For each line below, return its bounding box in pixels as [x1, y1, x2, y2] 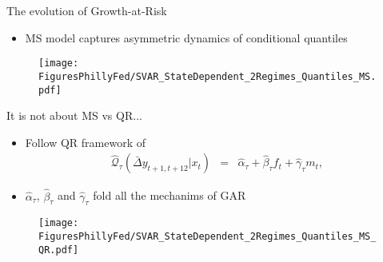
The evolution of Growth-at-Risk [6, 2, 167, 18]
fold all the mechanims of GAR [93, 187, 246, 204]
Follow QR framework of [25, 133, 146, 150]
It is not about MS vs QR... [6, 107, 142, 124]
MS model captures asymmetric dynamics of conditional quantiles [25, 29, 348, 46]
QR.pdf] [38, 244, 79, 256]
